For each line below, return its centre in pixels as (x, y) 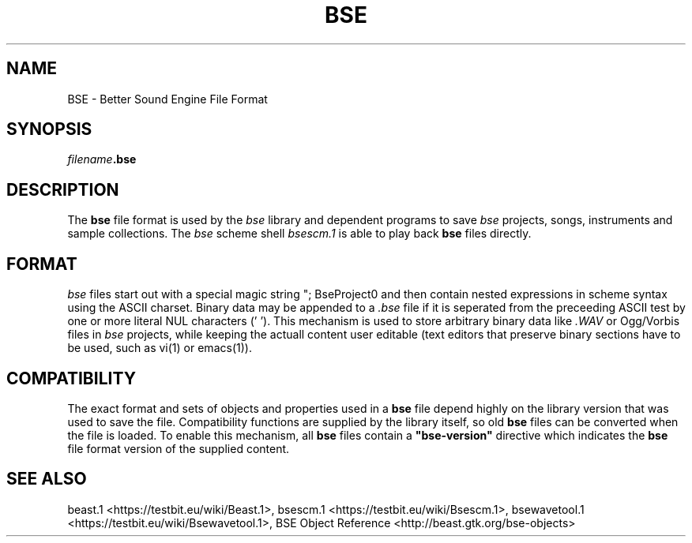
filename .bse (102, 159)
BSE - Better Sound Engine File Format (167, 99)
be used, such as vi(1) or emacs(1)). (160, 348)
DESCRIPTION (63, 189)
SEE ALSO (47, 479)
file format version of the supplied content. (179, 448)
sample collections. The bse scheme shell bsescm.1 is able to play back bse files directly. (299, 234)
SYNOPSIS (49, 129)
